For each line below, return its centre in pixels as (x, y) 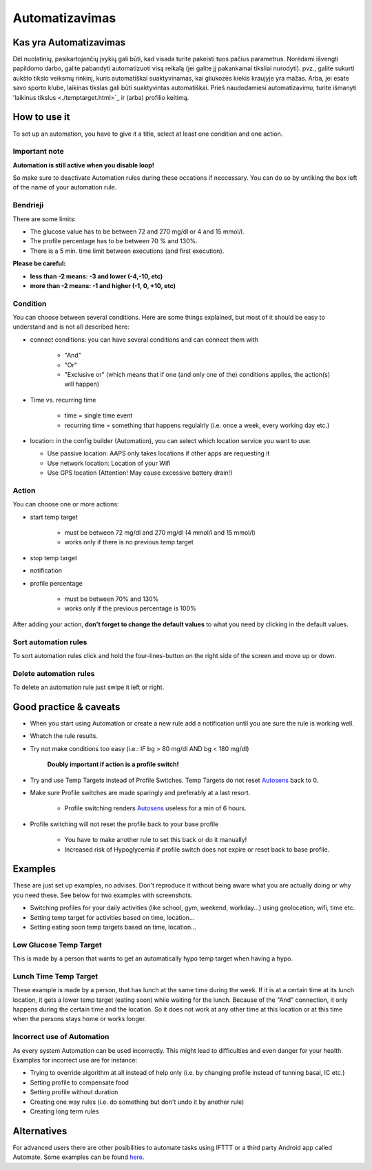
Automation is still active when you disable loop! (84, 165)
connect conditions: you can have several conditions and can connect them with (144, 339)
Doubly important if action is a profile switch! (113, 764)
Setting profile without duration (74, 1092)
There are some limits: (44, 219)
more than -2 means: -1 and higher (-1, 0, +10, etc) (103, 285)
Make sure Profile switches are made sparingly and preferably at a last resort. (140, 792)
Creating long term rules (64, 1111)
